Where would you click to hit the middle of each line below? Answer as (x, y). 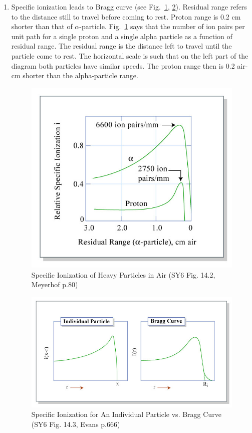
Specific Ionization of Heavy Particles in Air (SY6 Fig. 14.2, (123, 274)
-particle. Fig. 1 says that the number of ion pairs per (162, 26)
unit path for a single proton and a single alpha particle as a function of (122, 36)
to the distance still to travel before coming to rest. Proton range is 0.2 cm (126, 16)
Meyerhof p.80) (55, 284)
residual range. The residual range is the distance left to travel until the (121, 46)
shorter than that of (42, 26)
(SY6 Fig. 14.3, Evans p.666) (76, 424)
